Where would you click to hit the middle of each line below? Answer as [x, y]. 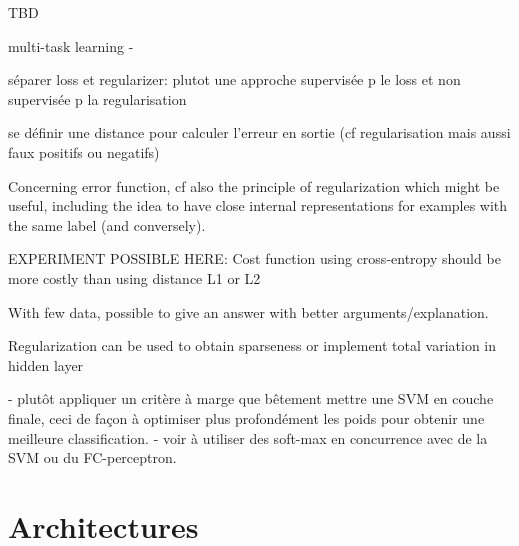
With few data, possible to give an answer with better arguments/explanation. [248, 311]
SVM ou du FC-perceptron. [92, 457]
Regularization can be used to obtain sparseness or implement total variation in [252, 345]
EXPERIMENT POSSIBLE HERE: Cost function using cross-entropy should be [254, 258]
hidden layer [46, 364]
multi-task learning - [71, 45]
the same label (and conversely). [107, 224]
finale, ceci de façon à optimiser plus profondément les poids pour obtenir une [246, 417]
